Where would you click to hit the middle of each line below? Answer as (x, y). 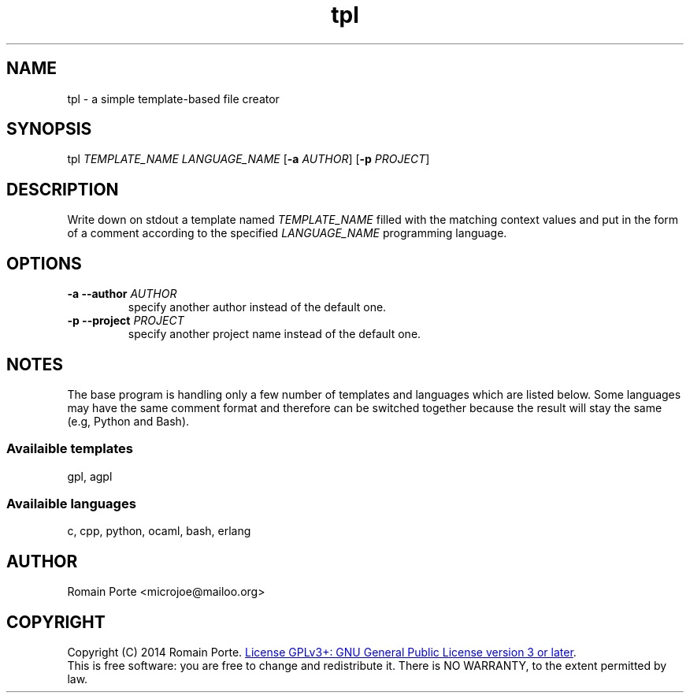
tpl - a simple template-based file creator (173, 99)
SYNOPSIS (49, 129)
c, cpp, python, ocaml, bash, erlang (159, 531)
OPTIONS (44, 263)
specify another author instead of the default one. (257, 307)
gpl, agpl (90, 476)
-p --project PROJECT (126, 321)
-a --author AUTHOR (122, 294)
